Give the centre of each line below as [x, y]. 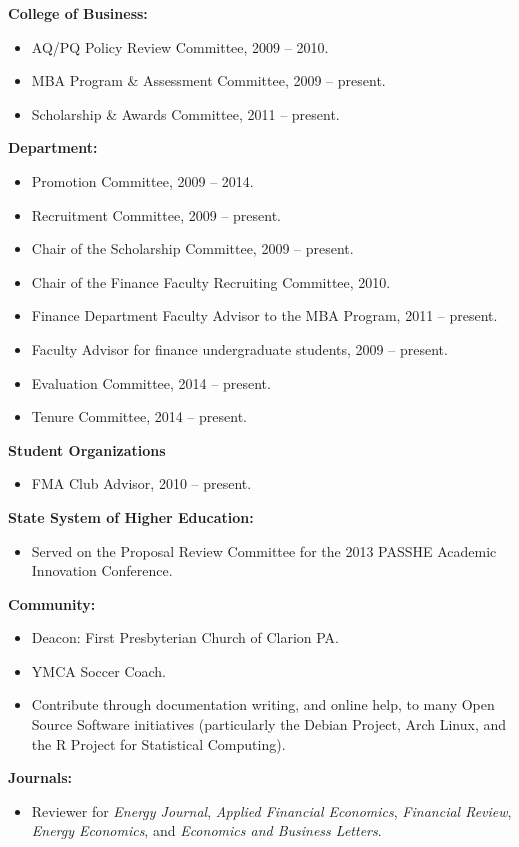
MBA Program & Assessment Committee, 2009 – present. [208, 80]
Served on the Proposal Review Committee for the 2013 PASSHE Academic [264, 550]
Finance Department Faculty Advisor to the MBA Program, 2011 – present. [264, 315]
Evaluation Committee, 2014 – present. [151, 382]
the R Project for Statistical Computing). [158, 743]
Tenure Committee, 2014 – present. [139, 416]
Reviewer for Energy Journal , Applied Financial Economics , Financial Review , [271, 810]
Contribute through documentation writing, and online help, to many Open [263, 704]
